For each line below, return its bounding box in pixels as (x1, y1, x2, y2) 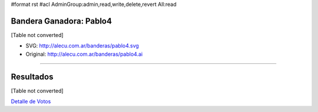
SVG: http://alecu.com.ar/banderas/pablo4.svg (25, 42, 140, 49)
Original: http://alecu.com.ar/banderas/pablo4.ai (25, 50, 143, 57)
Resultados (11, 72, 54, 82)
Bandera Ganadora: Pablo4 (11, 16, 112, 26)
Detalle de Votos (11, 97, 51, 105)
